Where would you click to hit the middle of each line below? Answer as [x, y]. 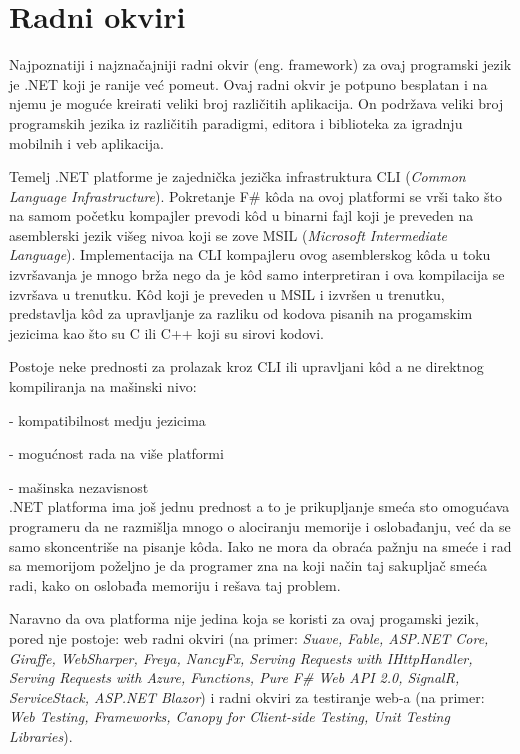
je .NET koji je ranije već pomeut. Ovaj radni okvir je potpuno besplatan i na [248, 83]
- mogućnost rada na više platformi [116, 453]
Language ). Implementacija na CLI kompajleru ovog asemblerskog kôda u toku [250, 254]
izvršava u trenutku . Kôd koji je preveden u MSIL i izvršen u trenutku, [227, 293]
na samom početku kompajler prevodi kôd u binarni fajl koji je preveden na [241, 215]
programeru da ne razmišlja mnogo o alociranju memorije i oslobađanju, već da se [260, 526]
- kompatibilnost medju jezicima [107, 419]
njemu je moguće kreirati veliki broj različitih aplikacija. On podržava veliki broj [256, 103]
